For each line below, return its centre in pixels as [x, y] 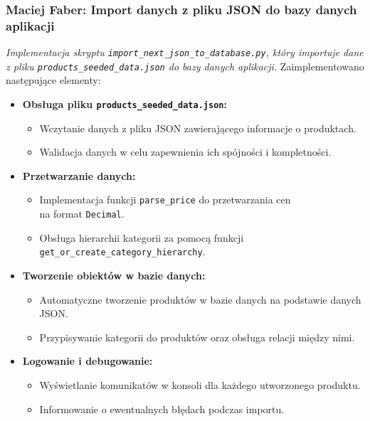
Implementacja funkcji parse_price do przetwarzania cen [165, 199]
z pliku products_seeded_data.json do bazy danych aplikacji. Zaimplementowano [185, 66]
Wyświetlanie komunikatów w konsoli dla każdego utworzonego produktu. [200, 385]
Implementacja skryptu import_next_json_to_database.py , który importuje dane [185, 52]
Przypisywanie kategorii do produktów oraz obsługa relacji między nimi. [197, 337]
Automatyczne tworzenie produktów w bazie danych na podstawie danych [200, 299]
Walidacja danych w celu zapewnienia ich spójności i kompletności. [185, 152]
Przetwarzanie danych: [79, 175]
